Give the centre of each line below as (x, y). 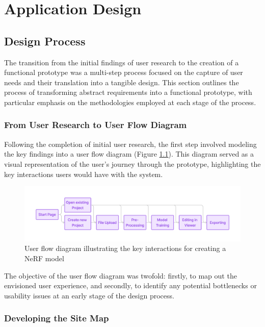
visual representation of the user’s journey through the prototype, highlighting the (132, 163)
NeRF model (44, 258)
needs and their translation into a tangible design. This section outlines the (122, 82)
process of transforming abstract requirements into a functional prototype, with (128, 92)
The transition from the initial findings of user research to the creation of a (122, 62)
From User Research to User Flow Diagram (96, 125)
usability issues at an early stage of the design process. (89, 295)
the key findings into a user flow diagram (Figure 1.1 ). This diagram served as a (129, 154)
